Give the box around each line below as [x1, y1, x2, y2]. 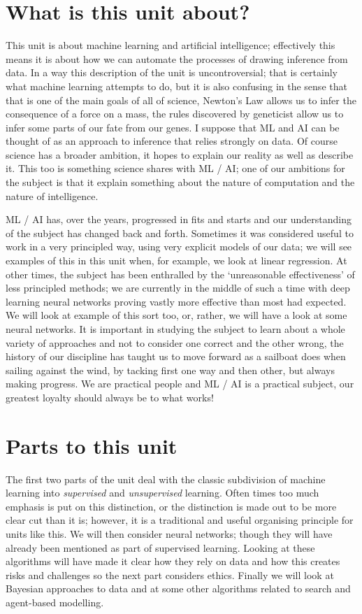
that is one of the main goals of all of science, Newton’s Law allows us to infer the [6, 92, 356, 107]
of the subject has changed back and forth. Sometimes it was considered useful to [6, 225, 354, 240]
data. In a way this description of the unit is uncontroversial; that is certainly [6, 65, 338, 80]
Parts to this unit [6, 431, 178, 459]
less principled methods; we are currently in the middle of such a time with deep [6, 280, 350, 295]
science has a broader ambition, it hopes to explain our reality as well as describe [6, 147, 354, 162]
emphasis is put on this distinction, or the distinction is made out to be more [6, 499, 337, 513]
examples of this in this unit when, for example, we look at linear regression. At [6, 253, 347, 268]
